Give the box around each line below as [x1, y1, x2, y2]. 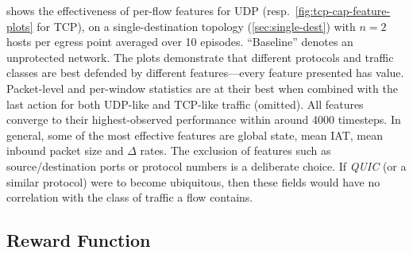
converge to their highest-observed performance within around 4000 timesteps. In [6, 111, 401, 128]
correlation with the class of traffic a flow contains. [6, 189, 253, 206]
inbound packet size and [6, 142, 124, 159]
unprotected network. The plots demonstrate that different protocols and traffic [6, 48, 394, 65]
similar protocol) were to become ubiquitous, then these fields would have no [6, 173, 380, 190]
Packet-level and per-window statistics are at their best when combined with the [6, 79, 398, 96]
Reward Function [6, 228, 151, 252]
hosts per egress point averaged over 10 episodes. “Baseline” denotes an [6, 33, 353, 50]
